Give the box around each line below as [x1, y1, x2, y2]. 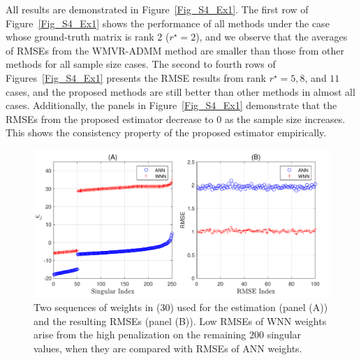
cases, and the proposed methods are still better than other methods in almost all [6, 84, 355, 99]
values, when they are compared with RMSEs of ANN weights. [34, 340, 302, 355]
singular [267, 327, 302, 342]
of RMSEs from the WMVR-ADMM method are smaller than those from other [6, 43, 344, 57]
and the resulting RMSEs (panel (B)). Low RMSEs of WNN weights [34, 313, 327, 328]
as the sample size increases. [224, 111, 346, 126]
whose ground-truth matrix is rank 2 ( [6, 29, 170, 44]
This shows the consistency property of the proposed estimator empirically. [6, 125, 327, 140]
